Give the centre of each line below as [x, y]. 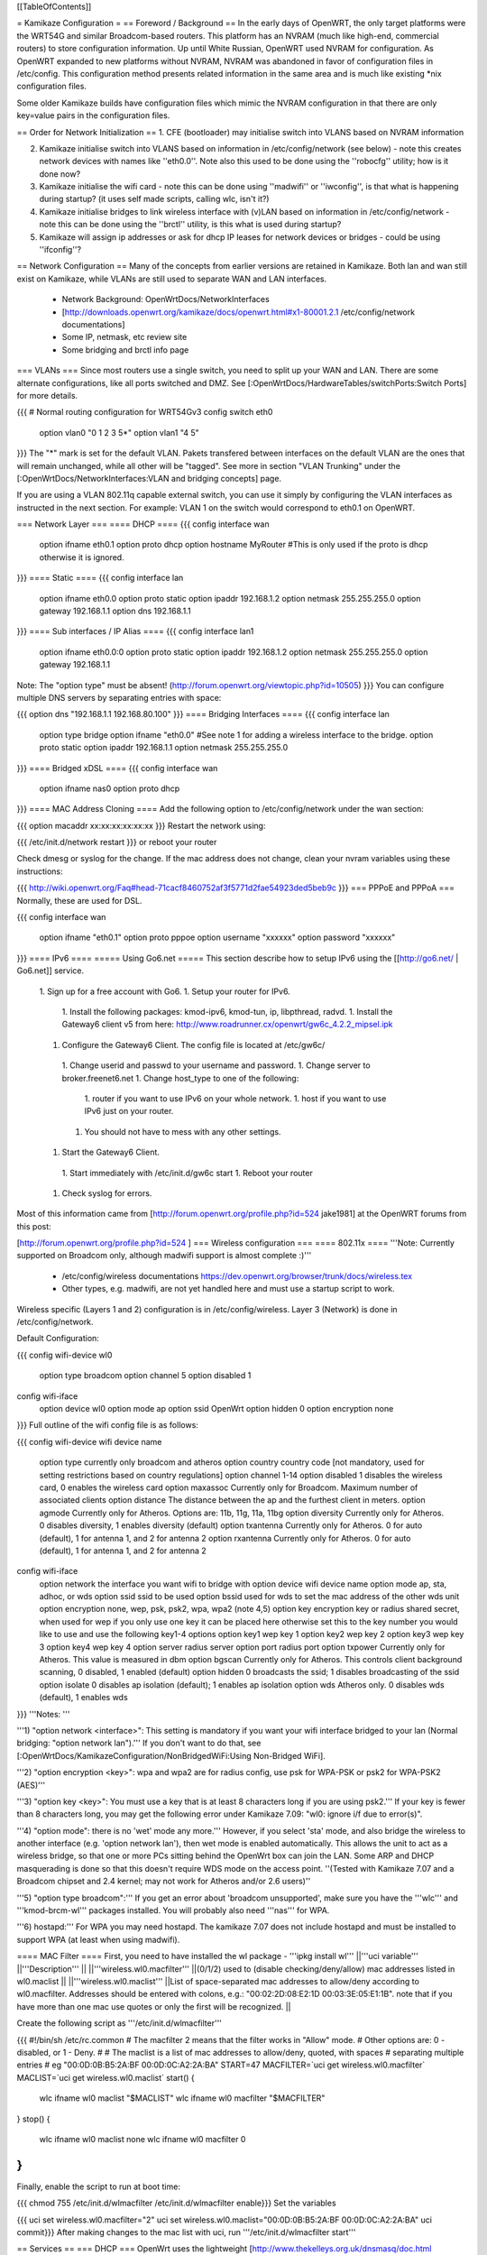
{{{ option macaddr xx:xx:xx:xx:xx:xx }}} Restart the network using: [141, 825]
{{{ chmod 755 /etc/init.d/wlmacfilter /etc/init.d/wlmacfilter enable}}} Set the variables [177, 2203]
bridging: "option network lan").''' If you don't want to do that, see [139, 1743]
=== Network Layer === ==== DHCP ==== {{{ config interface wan [143, 524]
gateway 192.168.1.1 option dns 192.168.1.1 [115, 611]
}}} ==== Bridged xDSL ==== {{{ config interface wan [117, 768]
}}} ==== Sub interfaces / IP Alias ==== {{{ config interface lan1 [135, 631]
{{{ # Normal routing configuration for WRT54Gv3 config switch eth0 [145, 412]
